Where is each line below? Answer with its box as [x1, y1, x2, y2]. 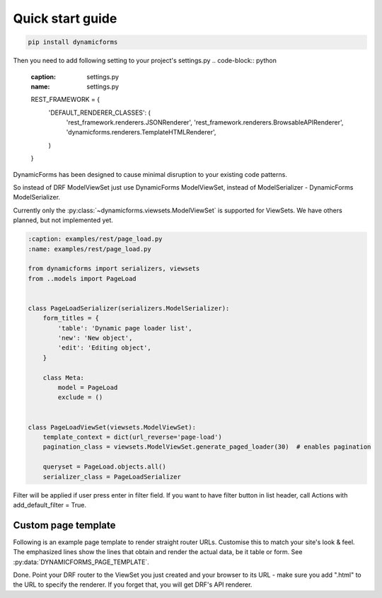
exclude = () [57, 393, 103, 401]
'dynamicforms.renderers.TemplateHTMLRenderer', [66, 128, 216, 137]
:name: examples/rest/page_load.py [28, 245, 151, 253]
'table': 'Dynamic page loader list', [57, 324, 192, 332]
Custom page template [13, 519, 116, 531]
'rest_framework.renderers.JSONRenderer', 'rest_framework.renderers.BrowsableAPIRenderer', [66, 118, 344, 127]
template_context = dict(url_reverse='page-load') [42, 433, 222, 441]
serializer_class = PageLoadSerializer [42, 473, 182, 481]
